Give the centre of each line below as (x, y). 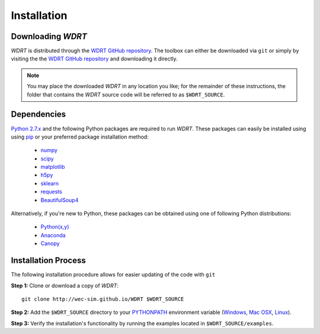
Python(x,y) (55, 227)
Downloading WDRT (49, 36)
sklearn (50, 183)
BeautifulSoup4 (60, 200)
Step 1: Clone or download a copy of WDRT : (65, 285)
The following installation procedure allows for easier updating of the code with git (113, 275)
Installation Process (48, 261)
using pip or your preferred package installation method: (80, 137)
